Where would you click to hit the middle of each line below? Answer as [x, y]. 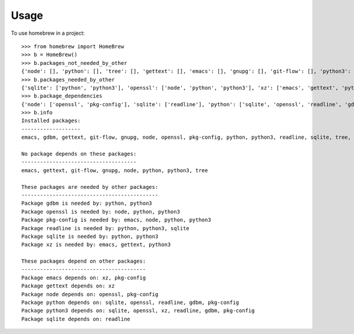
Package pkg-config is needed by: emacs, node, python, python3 [117, 220]
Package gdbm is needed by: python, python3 [87, 203]
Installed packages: [51, 121]
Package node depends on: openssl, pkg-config [90, 294]
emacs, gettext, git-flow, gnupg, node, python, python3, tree [115, 170]
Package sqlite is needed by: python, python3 [90, 236]
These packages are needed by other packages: [90, 187]
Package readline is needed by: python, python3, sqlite [106, 228]
